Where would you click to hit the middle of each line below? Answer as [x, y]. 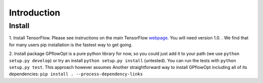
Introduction [35, 13]
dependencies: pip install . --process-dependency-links [76, 74]
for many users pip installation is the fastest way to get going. [71, 45]
